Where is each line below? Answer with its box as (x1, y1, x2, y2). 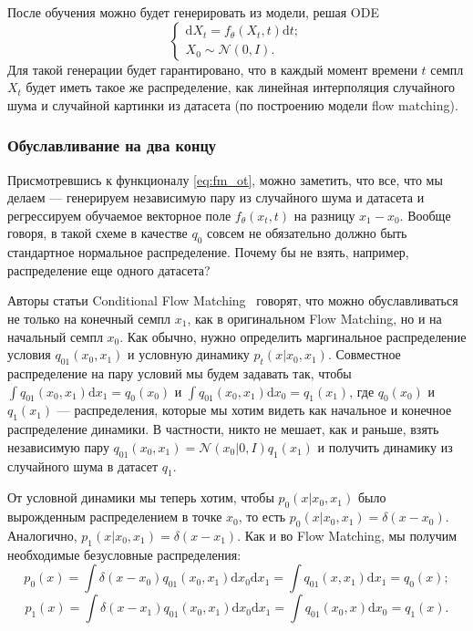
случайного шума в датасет (7, 456, 159, 475)
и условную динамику (128, 345, 250, 364)
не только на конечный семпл (7, 308, 171, 327)
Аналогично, (7, 525, 77, 544)
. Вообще (399, 205, 451, 224)
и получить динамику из (317, 437, 453, 456)
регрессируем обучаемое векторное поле (7, 205, 231, 224)
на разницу (293, 205, 355, 224)
